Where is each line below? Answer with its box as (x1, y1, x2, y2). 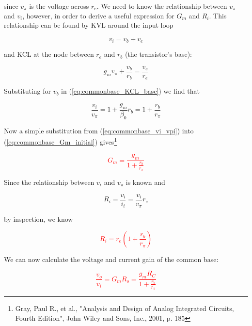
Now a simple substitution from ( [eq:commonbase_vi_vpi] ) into (4, 125, 194, 135)
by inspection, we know (4, 214, 73, 224)
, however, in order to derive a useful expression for (22, 10, 174, 20)
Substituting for (4, 86, 51, 96)
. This (209, 10, 227, 20)
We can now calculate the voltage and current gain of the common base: (4, 254, 219, 264)
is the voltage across (29, 1, 89, 11)
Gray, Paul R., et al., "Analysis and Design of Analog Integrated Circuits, (15, 303, 234, 313)
